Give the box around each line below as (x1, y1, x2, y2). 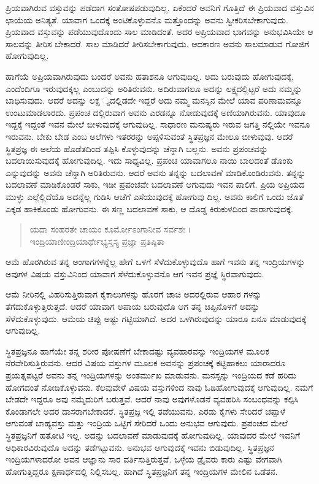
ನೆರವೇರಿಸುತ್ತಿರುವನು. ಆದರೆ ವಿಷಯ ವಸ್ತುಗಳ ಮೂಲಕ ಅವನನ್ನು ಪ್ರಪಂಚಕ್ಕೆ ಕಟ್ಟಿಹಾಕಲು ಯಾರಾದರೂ (6, 356, 286, 369)
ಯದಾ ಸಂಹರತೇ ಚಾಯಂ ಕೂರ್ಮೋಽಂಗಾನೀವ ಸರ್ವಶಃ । (29, 223, 191, 236)
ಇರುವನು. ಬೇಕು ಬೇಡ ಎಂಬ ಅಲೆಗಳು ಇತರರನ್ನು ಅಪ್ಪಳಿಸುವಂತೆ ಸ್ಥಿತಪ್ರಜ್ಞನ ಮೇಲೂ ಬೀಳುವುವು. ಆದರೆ (6, 129, 293, 142)
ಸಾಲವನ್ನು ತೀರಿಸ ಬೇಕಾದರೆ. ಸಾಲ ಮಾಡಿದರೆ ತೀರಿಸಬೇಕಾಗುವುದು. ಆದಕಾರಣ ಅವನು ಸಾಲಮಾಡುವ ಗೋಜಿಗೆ (6, 37, 310, 50)
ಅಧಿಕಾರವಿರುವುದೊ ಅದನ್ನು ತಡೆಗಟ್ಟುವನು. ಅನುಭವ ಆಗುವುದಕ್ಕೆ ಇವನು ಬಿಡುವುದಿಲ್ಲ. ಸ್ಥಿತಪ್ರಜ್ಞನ (6, 440, 274, 453)
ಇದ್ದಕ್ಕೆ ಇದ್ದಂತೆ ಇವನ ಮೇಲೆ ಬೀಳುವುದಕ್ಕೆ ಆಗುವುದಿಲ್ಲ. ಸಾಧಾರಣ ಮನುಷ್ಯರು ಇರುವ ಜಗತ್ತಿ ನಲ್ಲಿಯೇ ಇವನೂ (6, 118, 310, 131)
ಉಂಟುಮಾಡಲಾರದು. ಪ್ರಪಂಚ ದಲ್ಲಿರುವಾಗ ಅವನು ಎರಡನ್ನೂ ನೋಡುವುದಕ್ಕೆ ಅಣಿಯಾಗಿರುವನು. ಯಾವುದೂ (6, 106, 306, 118)
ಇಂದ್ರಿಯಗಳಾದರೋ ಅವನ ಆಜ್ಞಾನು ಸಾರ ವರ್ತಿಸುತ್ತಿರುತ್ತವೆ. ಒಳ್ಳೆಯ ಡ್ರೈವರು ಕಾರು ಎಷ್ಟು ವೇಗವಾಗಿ (6, 453, 282, 466)
